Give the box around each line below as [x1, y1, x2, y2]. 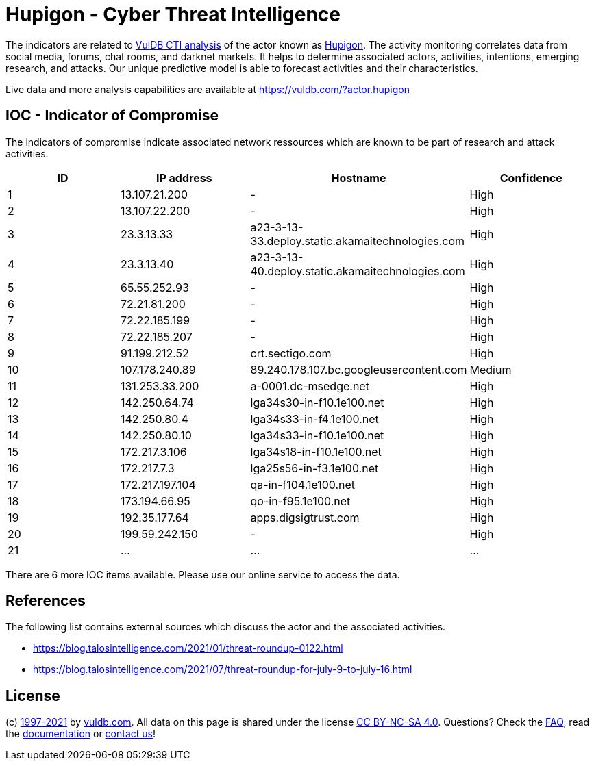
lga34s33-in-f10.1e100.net [250, 428, 384, 442]
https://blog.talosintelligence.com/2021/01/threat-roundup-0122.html [33, 642, 343, 654]
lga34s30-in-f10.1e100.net [250, 395, 384, 409]
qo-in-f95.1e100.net [250, 494, 351, 508]
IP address [156, 170, 212, 185]
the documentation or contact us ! [5, 728, 156, 740]
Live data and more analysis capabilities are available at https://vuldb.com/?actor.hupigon [5, 83, 410, 95]
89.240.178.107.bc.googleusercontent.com [250, 362, 467, 376]
